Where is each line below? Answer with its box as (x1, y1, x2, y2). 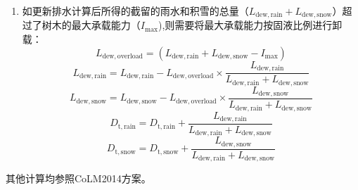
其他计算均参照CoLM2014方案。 (6, 171, 151, 186)
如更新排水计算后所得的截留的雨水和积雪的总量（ (22, 4, 249, 18)
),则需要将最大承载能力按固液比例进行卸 (158, 18, 343, 32)
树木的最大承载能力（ (41, 18, 141, 32)
